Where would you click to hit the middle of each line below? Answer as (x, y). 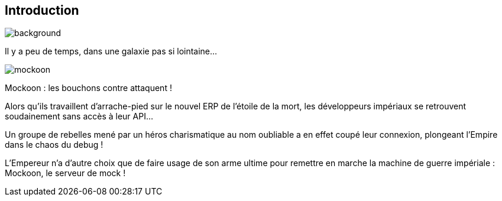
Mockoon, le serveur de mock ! (65, 173)
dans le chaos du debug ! (54, 145)
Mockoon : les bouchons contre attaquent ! (88, 88)
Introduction (42, 10)
